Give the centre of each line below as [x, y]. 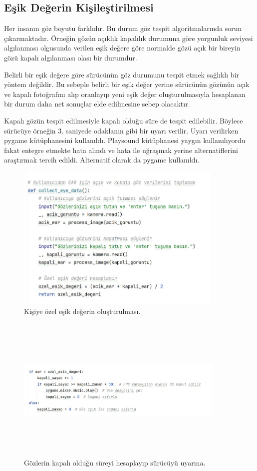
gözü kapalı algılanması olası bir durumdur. [71, 57]
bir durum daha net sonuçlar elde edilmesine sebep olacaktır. [97, 104]
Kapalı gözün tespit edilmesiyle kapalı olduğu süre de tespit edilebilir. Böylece [124, 120]
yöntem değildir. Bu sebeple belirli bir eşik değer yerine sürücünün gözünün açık [127, 84]
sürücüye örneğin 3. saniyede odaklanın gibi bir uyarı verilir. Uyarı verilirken [121, 130]
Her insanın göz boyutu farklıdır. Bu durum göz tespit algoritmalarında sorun [123, 28]
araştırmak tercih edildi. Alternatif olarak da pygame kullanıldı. [102, 160]
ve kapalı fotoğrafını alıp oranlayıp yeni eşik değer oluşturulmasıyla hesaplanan [125, 94]
